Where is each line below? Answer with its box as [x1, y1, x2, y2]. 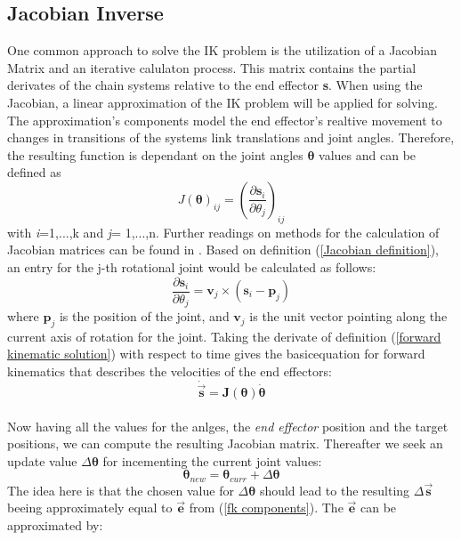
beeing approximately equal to [7, 498, 173, 517]
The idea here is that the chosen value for [7, 480, 234, 499]
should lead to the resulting [259, 480, 410, 499]
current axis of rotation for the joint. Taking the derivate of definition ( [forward [7, 326, 441, 345]
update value [7, 451, 77, 470]
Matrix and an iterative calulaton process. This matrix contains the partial [7, 58, 417, 77]
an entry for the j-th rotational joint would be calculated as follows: [7, 257, 376, 276]
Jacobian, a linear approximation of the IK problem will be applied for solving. [7, 93, 438, 111]
